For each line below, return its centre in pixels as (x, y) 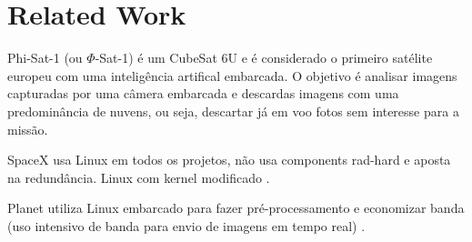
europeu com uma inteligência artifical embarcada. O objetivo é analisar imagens (232, 75)
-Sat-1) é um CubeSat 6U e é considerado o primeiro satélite (264, 58)
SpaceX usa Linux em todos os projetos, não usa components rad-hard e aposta (229, 160)
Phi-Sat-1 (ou (45, 58)
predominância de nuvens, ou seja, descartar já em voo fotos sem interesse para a (233, 111)
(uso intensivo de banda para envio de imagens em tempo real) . (186, 225)
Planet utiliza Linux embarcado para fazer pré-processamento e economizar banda (236, 208)
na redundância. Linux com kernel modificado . (139, 177)
